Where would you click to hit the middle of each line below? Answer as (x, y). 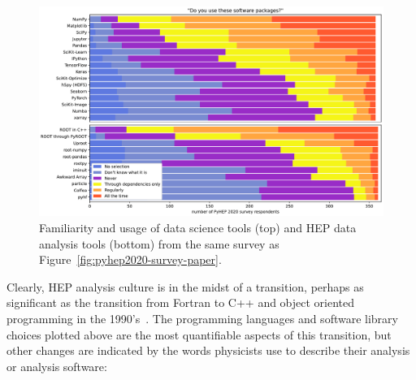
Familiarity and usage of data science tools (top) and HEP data (198, 227)
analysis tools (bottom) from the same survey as (159, 243)
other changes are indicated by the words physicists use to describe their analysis (208, 350)
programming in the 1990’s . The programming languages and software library (202, 318)
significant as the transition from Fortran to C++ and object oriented (181, 302)
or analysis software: (57, 366)
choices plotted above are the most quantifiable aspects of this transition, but (199, 334)
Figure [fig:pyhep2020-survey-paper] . (130, 259)
